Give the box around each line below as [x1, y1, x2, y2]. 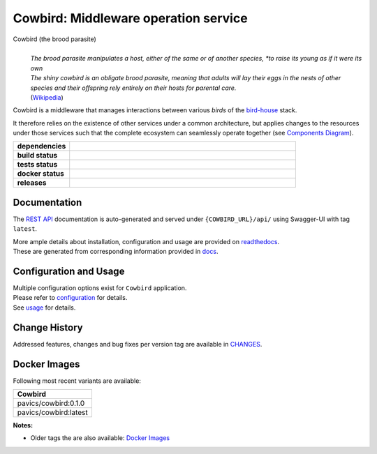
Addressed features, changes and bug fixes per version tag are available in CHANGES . [13, 340, 263, 348]
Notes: [13, 421, 34, 430]
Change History [13, 321, 83, 333]
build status [17, 151, 58, 160]
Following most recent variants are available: [13, 377, 141, 385]
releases [17, 178, 47, 188]
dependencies [17, 142, 66, 151]
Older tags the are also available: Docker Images [30, 434, 170, 442]
